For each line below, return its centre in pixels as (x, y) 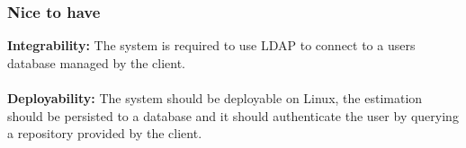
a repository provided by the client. (105, 133)
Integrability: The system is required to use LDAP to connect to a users (211, 45)
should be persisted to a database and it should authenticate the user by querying (233, 115)
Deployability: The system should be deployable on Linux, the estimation (215, 98)
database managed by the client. (97, 62)
